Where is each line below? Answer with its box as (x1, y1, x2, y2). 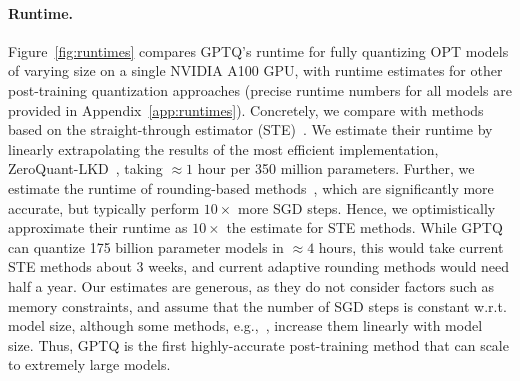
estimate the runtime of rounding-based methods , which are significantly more (8, 177, 494, 198)
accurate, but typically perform (8, 197, 200, 218)
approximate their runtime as (8, 217, 188, 238)
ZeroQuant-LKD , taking (8, 158, 163, 179)
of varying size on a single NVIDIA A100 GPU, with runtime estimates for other (8, 60, 503, 81)
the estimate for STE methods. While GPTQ (226, 217, 503, 238)
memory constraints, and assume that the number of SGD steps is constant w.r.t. (8, 295, 507, 316)
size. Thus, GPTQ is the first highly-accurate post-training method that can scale (8, 334, 509, 355)
